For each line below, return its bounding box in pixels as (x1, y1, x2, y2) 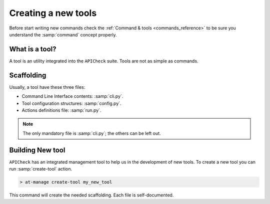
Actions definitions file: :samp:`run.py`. (21, 107, 101, 113)
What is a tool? (9, 45, 56, 53)
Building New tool (9, 146, 65, 154)
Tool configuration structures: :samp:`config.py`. (21, 100, 122, 106)
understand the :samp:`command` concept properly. (9, 31, 117, 37)
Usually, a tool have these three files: (9, 84, 85, 90)
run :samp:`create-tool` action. (9, 166, 72, 172)
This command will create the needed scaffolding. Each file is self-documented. (9, 192, 174, 198)
